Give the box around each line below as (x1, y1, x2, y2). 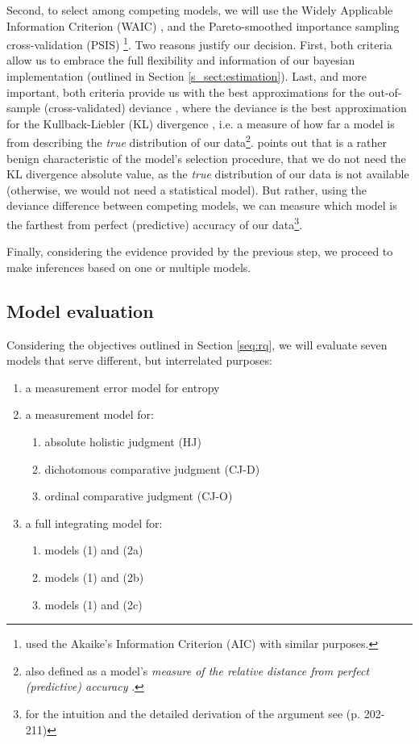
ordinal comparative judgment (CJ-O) (44, 487, 233, 504)
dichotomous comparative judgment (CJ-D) (44, 460, 260, 477)
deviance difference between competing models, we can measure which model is (6, 197, 397, 214)
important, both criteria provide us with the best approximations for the (6, 83, 366, 100)
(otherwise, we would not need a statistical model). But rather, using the (6, 181, 367, 198)
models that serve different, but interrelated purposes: (6, 352, 272, 369)
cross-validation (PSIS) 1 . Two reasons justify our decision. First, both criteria (6, 34, 392, 52)
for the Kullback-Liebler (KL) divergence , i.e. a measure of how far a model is (6, 115, 395, 132)
